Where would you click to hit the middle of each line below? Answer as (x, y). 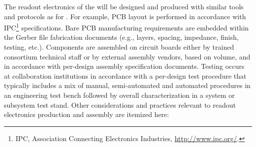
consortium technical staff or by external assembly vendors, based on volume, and (127, 56)
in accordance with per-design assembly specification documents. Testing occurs (124, 66)
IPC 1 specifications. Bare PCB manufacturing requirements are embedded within (127, 27)
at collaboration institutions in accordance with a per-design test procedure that (125, 75)
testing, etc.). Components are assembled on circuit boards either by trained (119, 47)
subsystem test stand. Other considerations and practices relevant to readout (120, 104)
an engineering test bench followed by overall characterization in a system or (119, 95)
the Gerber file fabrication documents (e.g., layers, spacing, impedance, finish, (121, 37)
